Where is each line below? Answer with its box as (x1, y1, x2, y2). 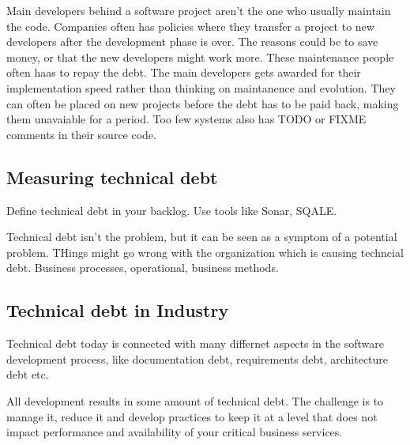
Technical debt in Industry (6, 298, 229, 322)
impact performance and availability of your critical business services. (6, 424, 343, 440)
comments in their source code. (6, 126, 156, 142)
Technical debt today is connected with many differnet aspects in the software (6, 335, 384, 352)
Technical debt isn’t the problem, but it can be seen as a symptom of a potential (6, 228, 397, 245)
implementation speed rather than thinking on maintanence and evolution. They (6, 79, 396, 96)
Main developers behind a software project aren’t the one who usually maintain (6, 2, 391, 18)
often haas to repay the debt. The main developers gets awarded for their (6, 64, 361, 81)
